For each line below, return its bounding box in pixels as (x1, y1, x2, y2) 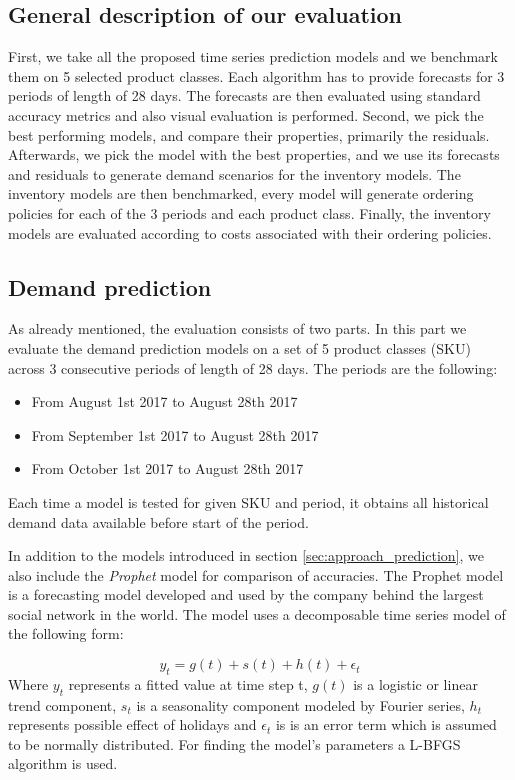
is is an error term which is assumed (275, 714, 497, 735)
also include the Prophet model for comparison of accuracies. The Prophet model (8, 564, 504, 585)
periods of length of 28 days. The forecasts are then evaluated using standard (8, 85, 481, 106)
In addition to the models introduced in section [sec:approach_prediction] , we (8, 545, 485, 566)
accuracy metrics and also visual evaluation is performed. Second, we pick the (8, 104, 484, 125)
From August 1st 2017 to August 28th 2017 (31, 391, 298, 412)
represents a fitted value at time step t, (68, 673, 308, 694)
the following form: (8, 623, 124, 644)
